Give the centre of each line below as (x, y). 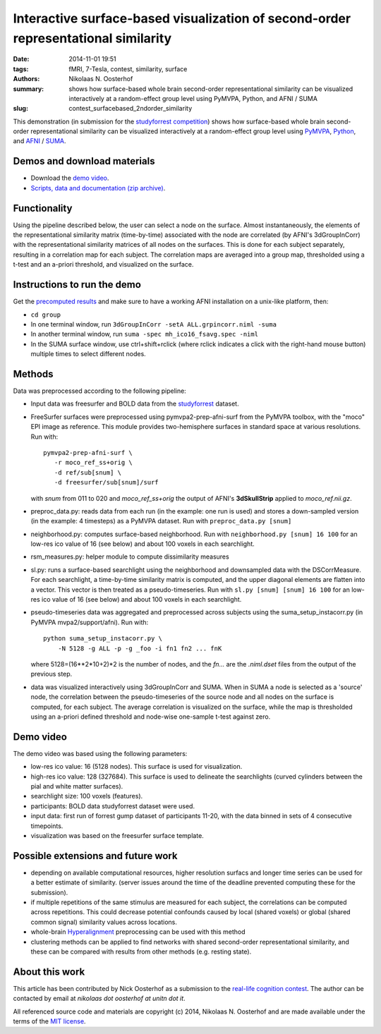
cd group (46, 315)
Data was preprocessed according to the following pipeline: (99, 391)
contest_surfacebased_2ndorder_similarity (131, 109)
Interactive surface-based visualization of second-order (182, 18)
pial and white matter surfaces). (77, 786)
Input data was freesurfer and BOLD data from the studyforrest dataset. (135, 404)
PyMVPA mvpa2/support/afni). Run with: (90, 622)
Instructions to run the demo (77, 285)
